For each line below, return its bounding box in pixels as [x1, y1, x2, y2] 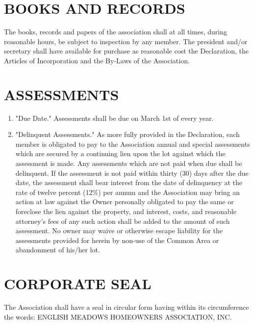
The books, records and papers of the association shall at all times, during [4, 27, 227, 37]
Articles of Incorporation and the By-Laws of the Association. [4, 55, 190, 65]
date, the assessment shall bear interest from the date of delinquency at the [15, 177, 242, 188]
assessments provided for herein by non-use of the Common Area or [15, 235, 219, 245]
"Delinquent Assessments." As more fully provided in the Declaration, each [15, 129, 240, 139]
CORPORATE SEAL [4, 273, 152, 294]
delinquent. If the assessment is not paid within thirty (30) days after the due [15, 167, 249, 178]
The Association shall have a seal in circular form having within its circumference [4, 302, 249, 312]
